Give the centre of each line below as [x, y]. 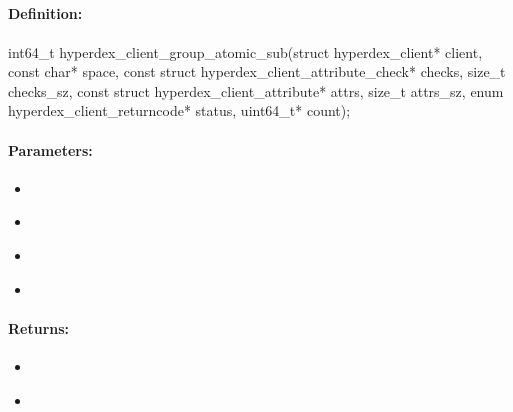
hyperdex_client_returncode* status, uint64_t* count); [179, 110]
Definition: [45, 13]
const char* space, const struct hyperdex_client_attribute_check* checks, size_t [257, 71]
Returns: [39, 327]
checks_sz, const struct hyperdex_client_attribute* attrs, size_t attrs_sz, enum [256, 90]
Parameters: [50, 149]
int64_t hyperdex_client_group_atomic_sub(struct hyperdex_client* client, [245, 51]
